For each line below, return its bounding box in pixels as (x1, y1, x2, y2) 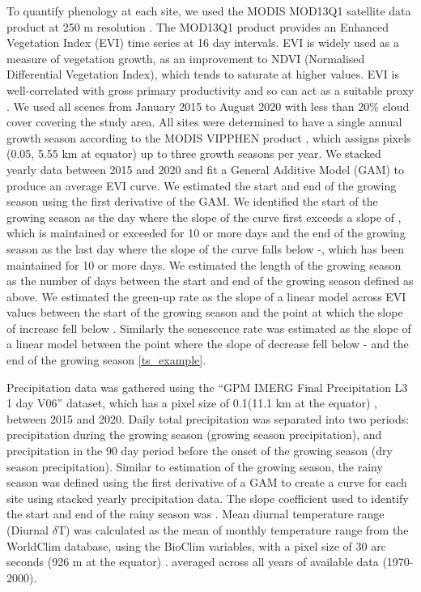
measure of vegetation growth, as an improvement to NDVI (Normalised (6, 49, 365, 66)
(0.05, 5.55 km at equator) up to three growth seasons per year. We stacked (6, 145, 381, 162)
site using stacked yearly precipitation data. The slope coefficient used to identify (6, 489, 409, 506)
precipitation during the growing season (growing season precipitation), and (6, 426, 382, 443)
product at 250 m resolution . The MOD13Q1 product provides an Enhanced (6, 18, 389, 35)
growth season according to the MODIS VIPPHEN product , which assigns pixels (6, 129, 411, 146)
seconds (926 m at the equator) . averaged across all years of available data (6, 553, 379, 570)
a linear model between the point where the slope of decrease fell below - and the (6, 335, 409, 352)
